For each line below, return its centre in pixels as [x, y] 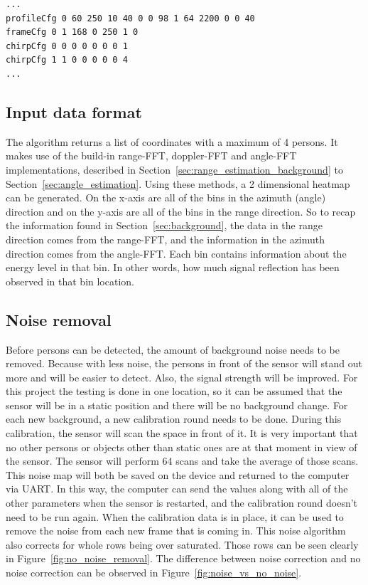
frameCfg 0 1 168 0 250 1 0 [72, 32]
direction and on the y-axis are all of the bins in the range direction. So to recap [181, 211]
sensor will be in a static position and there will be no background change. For [177, 405]
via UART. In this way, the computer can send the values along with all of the [177, 489]
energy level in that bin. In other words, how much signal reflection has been [173, 267]
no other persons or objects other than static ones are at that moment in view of [182, 447]
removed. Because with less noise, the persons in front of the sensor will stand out [184, 363]
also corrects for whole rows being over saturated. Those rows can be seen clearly [182, 544]
